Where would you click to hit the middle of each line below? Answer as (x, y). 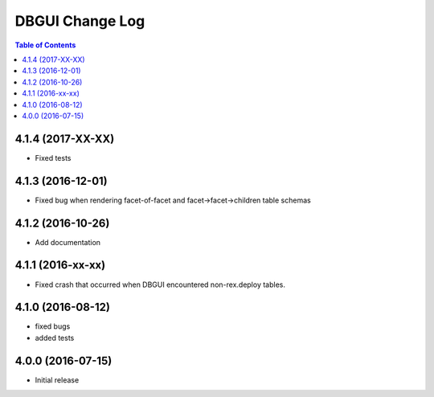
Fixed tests (53, 158)
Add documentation (68, 242)
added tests (55, 338)
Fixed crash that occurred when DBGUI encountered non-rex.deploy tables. (160, 284)
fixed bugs (53, 326)
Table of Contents (45, 45)
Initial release (57, 380)
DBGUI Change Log (80, 21)
